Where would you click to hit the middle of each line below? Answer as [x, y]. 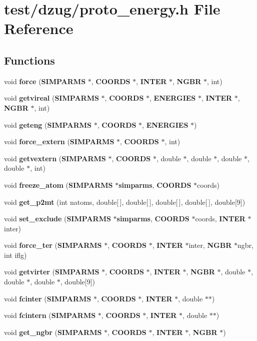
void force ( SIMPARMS [45, 81]
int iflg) [15, 255]
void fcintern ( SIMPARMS [50, 315]
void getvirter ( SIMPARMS [52, 272]
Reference [39, 28]
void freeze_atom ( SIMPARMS [58, 185]
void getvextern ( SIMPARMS [55, 158]
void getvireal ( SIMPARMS [51, 98]
